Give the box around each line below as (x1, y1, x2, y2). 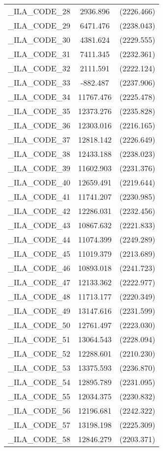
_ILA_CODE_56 (8, 405, 70, 416)
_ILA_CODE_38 (8, 148, 70, 159)
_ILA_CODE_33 (8, 77, 70, 88)
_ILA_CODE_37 (8, 134, 70, 145)
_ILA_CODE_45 (8, 248, 70, 259)
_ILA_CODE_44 (8, 234, 70, 245)
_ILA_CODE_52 (8, 348, 70, 359)
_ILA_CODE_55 (8, 391, 70, 402)
